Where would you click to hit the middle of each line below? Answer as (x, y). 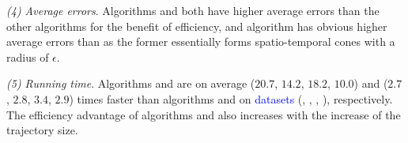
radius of (28, 56)
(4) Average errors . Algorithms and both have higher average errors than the (193, 10)
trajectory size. (42, 130)
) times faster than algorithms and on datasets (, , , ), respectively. (231, 98)
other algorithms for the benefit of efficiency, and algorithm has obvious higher (197, 26)
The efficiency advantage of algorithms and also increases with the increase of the (204, 114)
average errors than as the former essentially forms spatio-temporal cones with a (201, 41)
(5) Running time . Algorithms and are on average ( (131, 83)
